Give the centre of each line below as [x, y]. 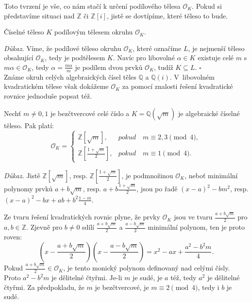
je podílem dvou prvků [109, 67]
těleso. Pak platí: [29, 125]
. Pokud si [207, 6]
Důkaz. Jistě [22, 175]
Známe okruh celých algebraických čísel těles [70, 76]
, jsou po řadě [157, 189]
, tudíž [163, 67]
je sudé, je [147, 278]
